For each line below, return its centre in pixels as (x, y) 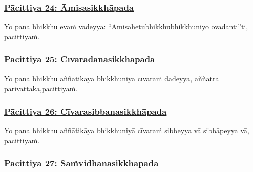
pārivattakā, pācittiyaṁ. (41, 88)
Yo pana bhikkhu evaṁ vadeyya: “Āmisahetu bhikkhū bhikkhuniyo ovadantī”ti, (126, 26)
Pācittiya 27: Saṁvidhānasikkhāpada (81, 163)
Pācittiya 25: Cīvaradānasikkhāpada (80, 59)
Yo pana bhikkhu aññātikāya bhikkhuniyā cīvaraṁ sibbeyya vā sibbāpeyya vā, (127, 130)
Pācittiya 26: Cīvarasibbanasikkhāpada (86, 111)
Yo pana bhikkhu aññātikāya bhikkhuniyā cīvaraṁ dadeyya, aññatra (112, 78)
